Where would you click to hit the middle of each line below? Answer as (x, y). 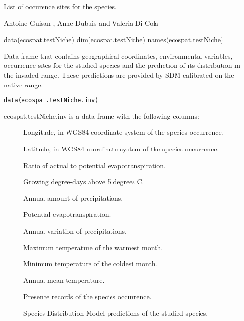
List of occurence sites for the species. (60, 6)
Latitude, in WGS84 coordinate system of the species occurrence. (121, 149)
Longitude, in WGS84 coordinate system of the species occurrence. (123, 132)
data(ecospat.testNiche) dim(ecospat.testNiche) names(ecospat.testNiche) (114, 39)
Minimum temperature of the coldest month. (90, 264)
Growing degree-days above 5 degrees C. (84, 182)
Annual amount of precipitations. (73, 198)
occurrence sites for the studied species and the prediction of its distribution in (122, 65)
